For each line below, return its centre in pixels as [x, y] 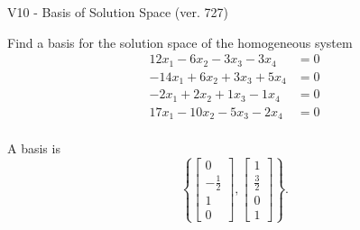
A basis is [34, 148]
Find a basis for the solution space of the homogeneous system [180, 42]
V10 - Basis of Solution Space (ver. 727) [118, 12]
